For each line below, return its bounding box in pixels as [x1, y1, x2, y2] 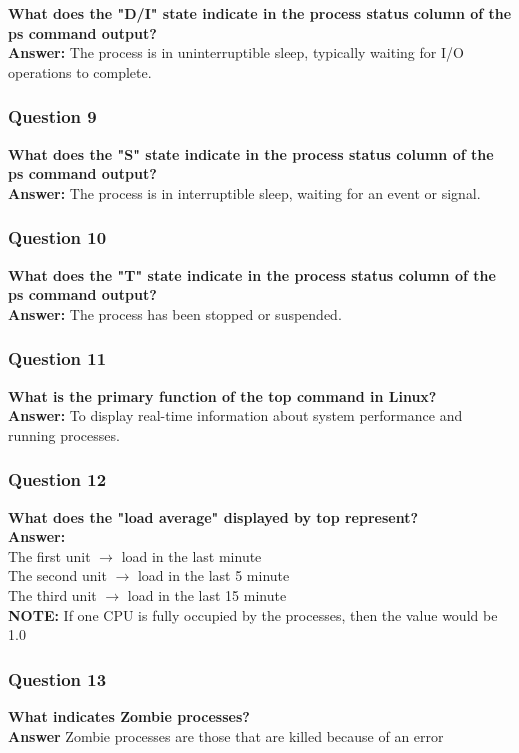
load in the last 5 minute [137, 565, 290, 586]
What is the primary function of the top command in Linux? [8, 385, 437, 406]
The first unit [8, 545, 91, 566]
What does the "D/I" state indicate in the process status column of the [8, 3, 512, 23]
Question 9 [8, 104, 97, 129]
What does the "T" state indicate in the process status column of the [8, 264, 496, 285]
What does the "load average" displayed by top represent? [8, 506, 419, 527]
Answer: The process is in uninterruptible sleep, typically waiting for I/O [8, 42, 464, 63]
